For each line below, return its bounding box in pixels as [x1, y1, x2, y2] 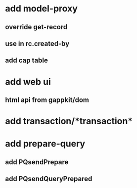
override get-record [5, 23, 68, 31]
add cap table [5, 56, 48, 65]
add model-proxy [5, 3, 78, 14]
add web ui [5, 76, 51, 87]
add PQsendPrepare [5, 158, 69, 166]
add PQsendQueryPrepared [5, 175, 92, 183]
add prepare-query [5, 138, 86, 149]
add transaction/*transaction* [5, 116, 133, 127]
